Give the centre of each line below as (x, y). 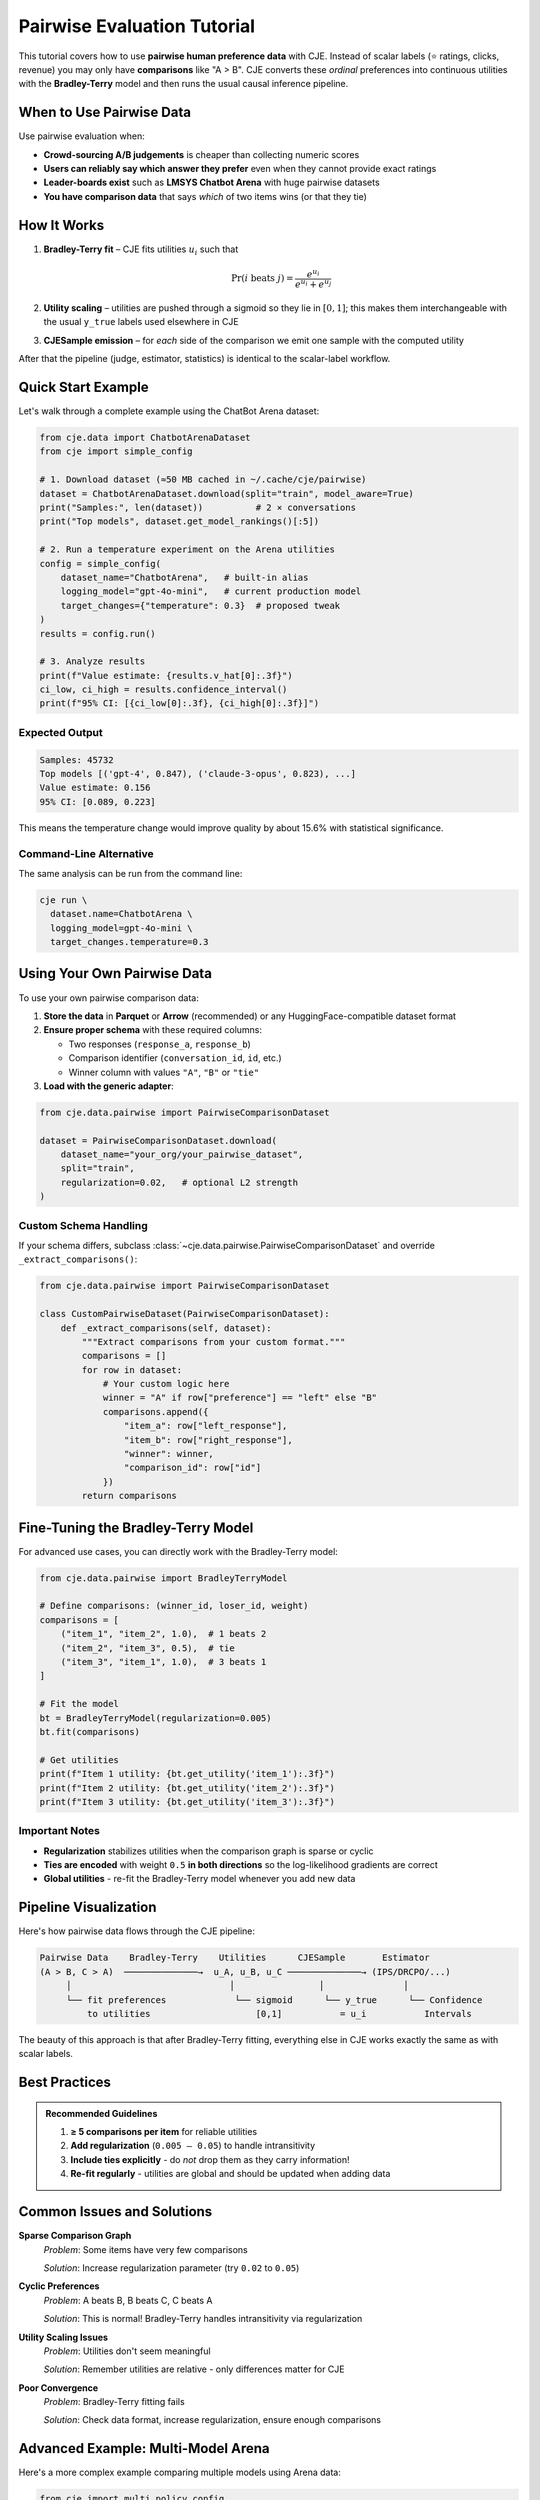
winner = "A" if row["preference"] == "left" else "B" (240, 1398)
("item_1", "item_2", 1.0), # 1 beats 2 (163, 1634)
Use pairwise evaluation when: (81, 136)
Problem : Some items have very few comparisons (146, 2249)
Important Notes (59, 1831)
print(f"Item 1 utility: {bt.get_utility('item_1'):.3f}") (187, 1774)
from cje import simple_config (116, 451)
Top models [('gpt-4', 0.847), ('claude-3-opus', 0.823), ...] (198, 774)
